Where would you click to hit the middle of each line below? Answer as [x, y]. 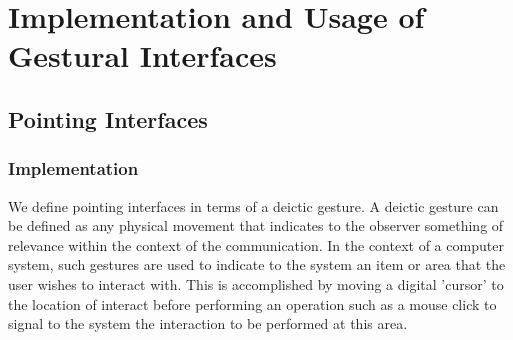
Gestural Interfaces [142, 55]
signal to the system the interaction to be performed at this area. [208, 323]
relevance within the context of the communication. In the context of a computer [256, 244]
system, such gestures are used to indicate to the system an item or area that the [257, 264]
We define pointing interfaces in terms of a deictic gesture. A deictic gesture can [253, 205]
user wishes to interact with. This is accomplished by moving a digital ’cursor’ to [256, 283]
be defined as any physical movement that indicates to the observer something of [256, 225]
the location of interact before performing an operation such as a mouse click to [252, 303]
